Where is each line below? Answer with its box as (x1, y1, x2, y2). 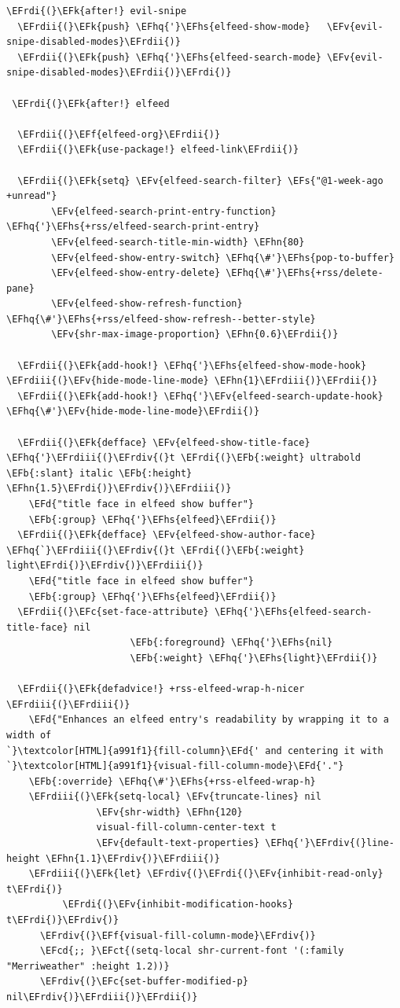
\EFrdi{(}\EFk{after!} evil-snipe (6, 6, 187, 17)
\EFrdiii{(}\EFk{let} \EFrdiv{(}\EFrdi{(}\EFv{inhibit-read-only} (28, 868, 383, 880)
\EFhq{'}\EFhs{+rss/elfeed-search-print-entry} (6, 221, 260, 233)
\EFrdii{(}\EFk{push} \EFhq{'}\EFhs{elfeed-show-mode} (17, 20, 310, 32)
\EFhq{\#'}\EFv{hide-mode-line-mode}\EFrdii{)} (6, 406, 260, 418)
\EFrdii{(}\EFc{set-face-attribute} (17, 606, 209, 618)
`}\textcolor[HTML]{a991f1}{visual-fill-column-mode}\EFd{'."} (6, 760, 344, 772)
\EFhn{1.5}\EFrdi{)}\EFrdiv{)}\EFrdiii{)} (6, 483, 232, 495)
